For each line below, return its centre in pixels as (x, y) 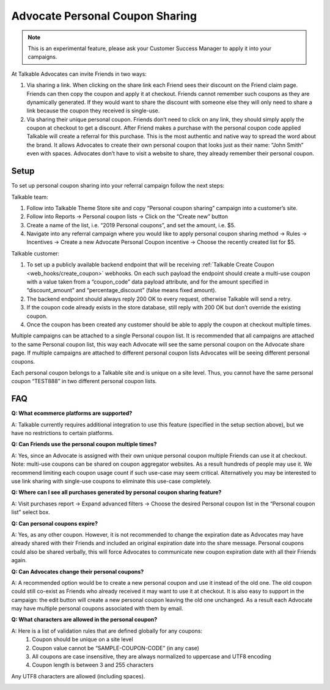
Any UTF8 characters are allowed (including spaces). (78, 676)
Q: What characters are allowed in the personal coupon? (84, 620)
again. (19, 560)
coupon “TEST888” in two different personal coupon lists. (84, 381)
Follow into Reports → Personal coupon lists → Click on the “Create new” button (127, 216)
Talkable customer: (35, 253)
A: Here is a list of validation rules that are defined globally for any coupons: (107, 631)
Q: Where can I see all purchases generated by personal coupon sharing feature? (116, 493)
